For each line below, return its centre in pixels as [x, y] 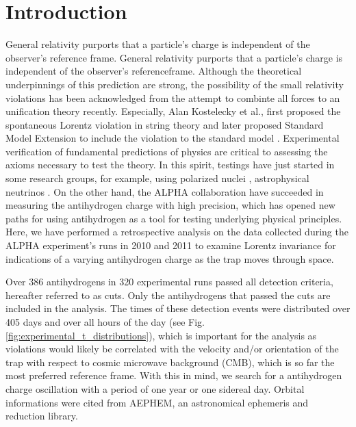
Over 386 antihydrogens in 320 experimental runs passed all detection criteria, [169, 282]
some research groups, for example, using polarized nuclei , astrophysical [157, 178]
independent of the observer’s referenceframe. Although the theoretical [154, 71]
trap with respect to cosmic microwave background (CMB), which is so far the [170, 362]
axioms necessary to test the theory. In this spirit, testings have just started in [170, 165]
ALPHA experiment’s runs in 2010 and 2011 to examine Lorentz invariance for [171, 245]
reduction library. [42, 416]
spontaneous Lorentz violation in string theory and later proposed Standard [165, 124]
